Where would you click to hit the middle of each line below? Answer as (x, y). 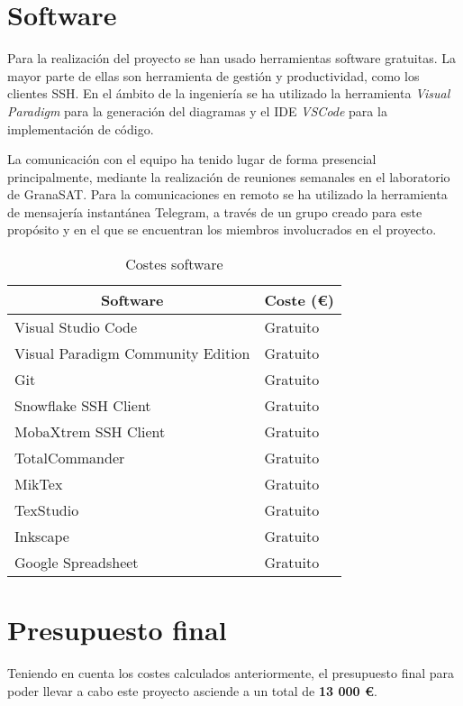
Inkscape (42, 536)
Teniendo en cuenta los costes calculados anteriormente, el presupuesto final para (231, 673)
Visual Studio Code (76, 327)
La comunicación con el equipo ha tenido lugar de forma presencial (192, 159)
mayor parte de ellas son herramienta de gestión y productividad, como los (213, 75)
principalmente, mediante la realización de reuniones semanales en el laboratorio (229, 176)
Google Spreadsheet (77, 563)
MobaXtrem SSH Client (90, 432)
